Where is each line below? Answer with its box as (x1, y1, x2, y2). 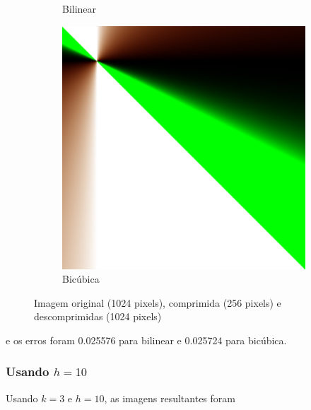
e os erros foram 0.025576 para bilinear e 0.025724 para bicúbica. (6, 332, 287, 347)
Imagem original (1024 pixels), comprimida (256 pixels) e (34, 295, 281, 310)
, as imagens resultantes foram (104, 390, 235, 405)
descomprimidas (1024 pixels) (34, 309, 162, 324)
